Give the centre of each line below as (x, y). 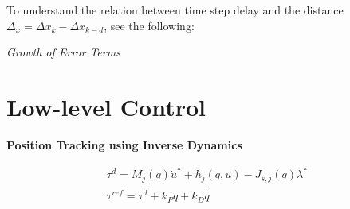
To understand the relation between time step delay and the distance (175, 10)
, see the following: (149, 25)
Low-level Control (106, 106)
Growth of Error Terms (63, 52)
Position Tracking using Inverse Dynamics (124, 144)
